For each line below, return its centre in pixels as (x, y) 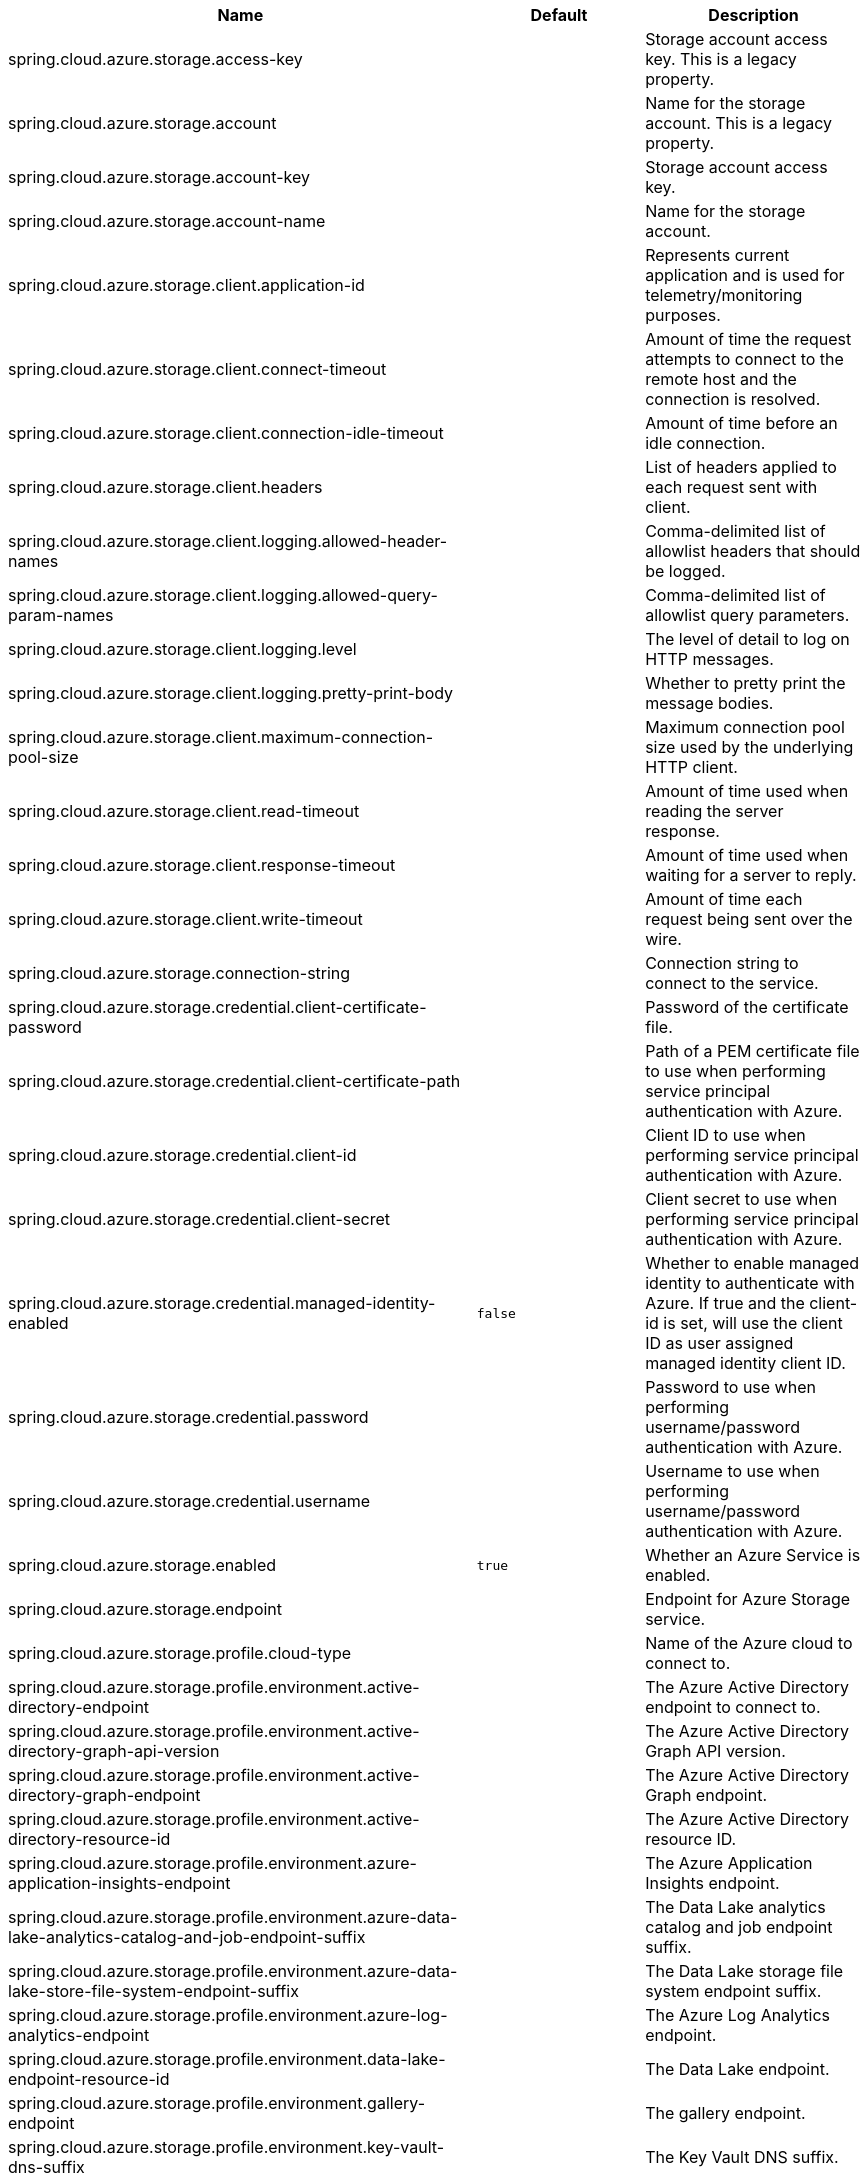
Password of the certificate (747, 1007)
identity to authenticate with (750, 1283)
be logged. (685, 571)
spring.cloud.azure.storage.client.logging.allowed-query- (223, 595)
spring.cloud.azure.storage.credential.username (189, 1501)
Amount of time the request (748, 339)
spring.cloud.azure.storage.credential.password (188, 1417)
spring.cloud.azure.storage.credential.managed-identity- (222, 1303)
